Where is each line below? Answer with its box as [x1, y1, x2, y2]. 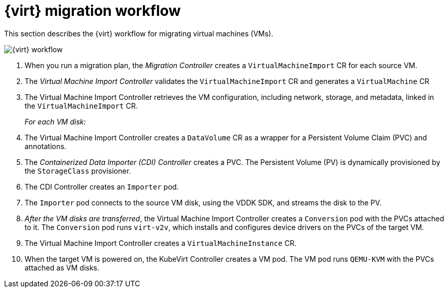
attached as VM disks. [25, 263, 99, 272]
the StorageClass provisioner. [25, 166, 131, 175]
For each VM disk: [25, 117, 86, 126]
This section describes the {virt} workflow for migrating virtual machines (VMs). [4, 29, 273, 38]
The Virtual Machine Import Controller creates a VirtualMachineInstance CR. [25, 238, 297, 247]
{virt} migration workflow [4, 2, 181, 19]
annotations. [25, 141, 67, 151]
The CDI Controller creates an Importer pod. [25, 182, 179, 191]
